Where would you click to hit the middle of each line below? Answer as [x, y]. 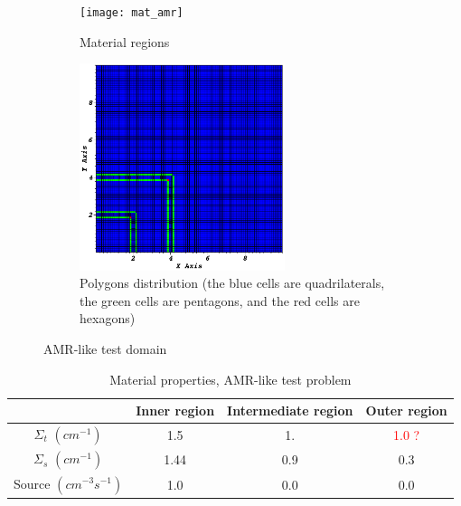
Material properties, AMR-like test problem [230, 379]
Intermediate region [290, 411]
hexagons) [108, 318]
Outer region [406, 411]
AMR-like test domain [105, 348]
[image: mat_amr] [132, 13]
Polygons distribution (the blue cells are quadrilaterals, [232, 283]
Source [32, 483]
